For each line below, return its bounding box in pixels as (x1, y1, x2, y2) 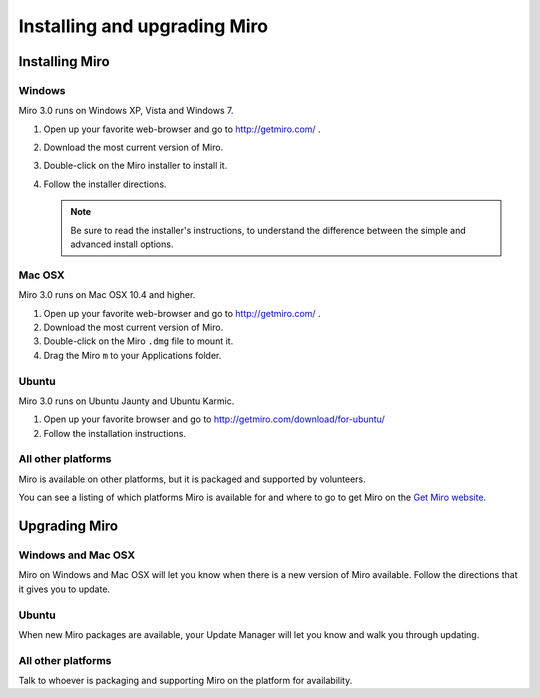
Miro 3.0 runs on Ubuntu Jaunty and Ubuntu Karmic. (18, 395, 235, 407)
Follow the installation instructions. (43, 427, 187, 439)
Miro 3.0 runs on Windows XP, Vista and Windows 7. (18, 105, 234, 117)
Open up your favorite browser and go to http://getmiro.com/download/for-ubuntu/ (43, 413, 385, 425)
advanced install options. (70, 238, 174, 250)
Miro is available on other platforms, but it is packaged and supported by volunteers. (18, 473, 367, 485)
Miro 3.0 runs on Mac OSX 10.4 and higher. (18, 289, 196, 301)
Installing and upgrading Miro (18, 15, 269, 37)
